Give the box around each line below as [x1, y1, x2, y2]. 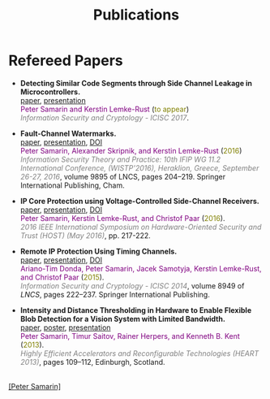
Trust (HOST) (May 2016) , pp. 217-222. [19, 230, 152, 241]
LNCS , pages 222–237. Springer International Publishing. [19, 289, 211, 299]
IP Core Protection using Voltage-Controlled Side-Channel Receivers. [19, 196, 259, 206]
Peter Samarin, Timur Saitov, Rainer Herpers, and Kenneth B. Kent [19, 331, 241, 340]
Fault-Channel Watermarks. [19, 128, 117, 138]
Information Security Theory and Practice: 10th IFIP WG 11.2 [19, 154, 221, 164]
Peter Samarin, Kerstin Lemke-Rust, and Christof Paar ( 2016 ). [19, 213, 225, 223]
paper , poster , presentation [19, 323, 111, 332]
